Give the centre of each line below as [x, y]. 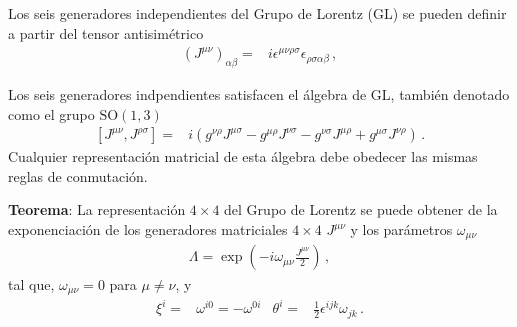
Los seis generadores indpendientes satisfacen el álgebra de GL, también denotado [259, 94]
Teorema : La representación [97, 209]
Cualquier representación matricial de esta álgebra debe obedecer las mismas [243, 156]
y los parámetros [401, 229]
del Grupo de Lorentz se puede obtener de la [361, 209]
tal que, [31, 283]
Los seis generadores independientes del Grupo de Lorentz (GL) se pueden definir [257, 13]
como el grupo [51, 113]
